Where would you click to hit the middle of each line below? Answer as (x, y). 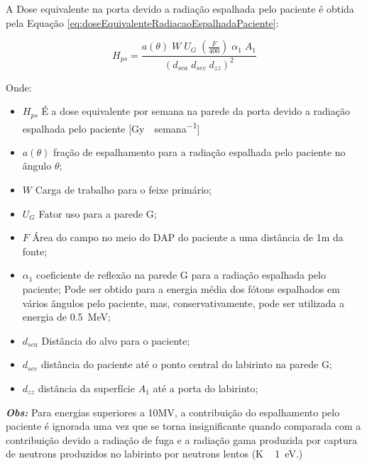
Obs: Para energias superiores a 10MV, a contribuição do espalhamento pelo (173, 412)
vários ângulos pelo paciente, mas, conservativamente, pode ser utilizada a (183, 303)
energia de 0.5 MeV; (66, 317)
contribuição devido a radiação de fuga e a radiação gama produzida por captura (182, 439)
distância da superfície (86, 388)
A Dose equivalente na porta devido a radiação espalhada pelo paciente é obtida (180, 9)
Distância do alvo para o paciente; (116, 340)
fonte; (35, 251)
